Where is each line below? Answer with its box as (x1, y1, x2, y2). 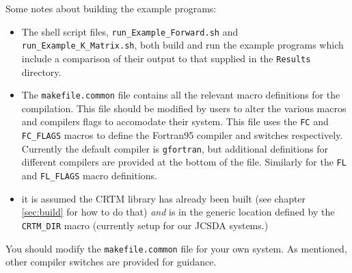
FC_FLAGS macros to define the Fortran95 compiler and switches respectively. (21, 128, 343, 142)
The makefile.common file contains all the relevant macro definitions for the (21, 88, 340, 102)
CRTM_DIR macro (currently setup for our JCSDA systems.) (21, 218, 269, 232)
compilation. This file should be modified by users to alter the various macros (21, 101, 347, 115)
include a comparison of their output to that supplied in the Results (21, 51, 311, 65)
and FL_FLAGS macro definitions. (21, 168, 157, 183)
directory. (21, 64, 62, 79)
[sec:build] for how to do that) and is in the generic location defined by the (21, 205, 335, 219)
